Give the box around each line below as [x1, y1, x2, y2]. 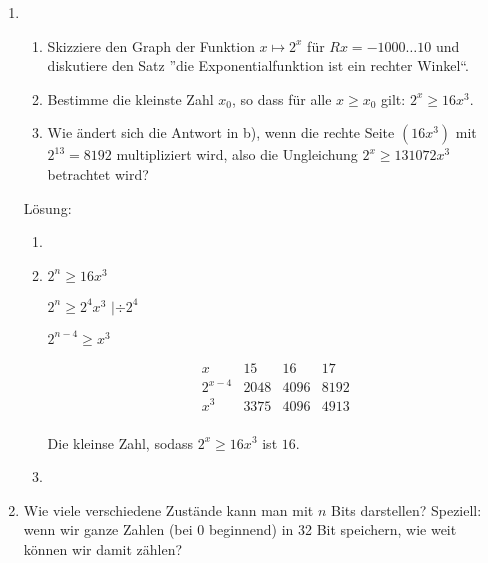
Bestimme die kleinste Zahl [47, 88, 214, 109]
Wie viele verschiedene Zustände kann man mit [23, 499, 314, 520]
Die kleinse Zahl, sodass [47, 432, 194, 453]
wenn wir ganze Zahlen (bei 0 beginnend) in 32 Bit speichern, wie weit [23, 519, 457, 540]
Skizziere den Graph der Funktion [47, 35, 255, 56]
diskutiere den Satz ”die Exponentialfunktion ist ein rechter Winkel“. [47, 55, 469, 76]
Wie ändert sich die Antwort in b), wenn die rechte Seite [47, 122, 395, 143]
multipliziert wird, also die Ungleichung [116, 144, 358, 165]
